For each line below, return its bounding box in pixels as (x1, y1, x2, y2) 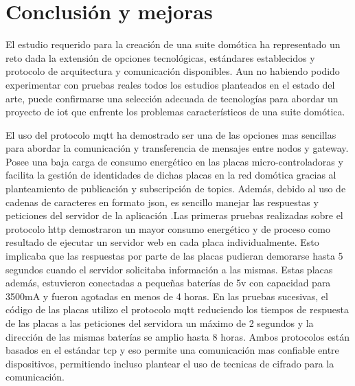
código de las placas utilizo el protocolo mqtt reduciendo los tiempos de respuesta (5, 302, 349, 317)
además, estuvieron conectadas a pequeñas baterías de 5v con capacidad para (5, 275, 331, 290)
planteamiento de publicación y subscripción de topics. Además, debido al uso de (5, 181, 346, 196)
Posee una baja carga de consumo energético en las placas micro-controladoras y (5, 154, 343, 168)
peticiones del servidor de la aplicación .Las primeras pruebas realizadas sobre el (5, 208, 343, 223)
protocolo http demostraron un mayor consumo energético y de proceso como (5, 221, 330, 236)
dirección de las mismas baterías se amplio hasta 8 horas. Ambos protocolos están (5, 329, 350, 343)
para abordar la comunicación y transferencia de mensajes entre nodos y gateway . (5, 141, 349, 155)
